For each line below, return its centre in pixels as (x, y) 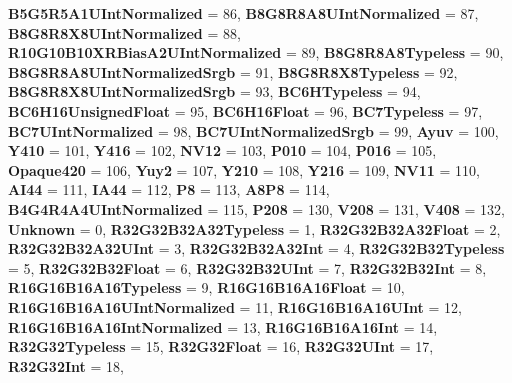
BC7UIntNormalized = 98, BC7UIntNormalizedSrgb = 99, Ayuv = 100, (253, 130)
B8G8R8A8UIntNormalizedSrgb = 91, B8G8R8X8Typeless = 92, (233, 71)
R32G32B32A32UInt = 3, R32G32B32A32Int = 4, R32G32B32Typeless (256, 248)
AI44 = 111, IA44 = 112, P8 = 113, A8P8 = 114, (169, 189)
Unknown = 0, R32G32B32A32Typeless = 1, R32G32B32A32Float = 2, (254, 228)
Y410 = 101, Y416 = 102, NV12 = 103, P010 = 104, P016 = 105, (222, 150)
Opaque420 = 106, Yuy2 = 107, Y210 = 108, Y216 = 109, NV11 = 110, (244, 169)
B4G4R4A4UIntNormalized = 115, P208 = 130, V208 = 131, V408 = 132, (257, 208)
